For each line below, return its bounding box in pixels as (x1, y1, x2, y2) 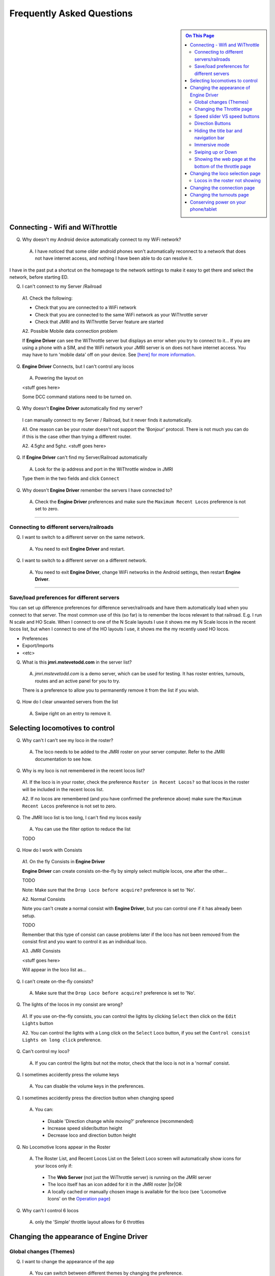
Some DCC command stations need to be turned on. (22, 394, 132, 400)
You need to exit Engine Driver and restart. (35, 546, 125, 552)
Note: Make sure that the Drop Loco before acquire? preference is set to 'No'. (22, 887, 196, 893)
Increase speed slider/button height (47, 1125, 123, 1132)
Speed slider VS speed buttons (194, 113, 260, 119)
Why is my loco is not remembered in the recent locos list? (22, 767, 145, 773)
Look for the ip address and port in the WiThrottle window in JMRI (35, 466, 173, 472)
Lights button (22, 1020, 53, 1026)
